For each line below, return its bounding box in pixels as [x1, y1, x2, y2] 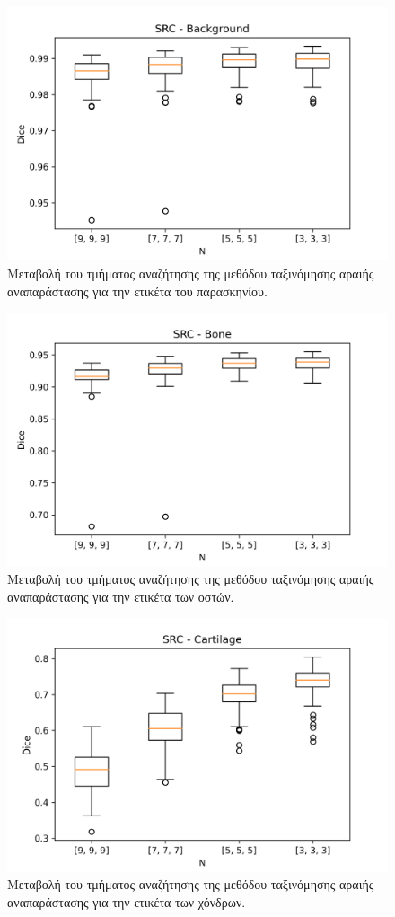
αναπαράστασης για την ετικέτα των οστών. [7, 586, 234, 605]
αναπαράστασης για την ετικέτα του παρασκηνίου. [7, 281, 268, 300]
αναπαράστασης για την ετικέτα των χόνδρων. [7, 892, 246, 911]
